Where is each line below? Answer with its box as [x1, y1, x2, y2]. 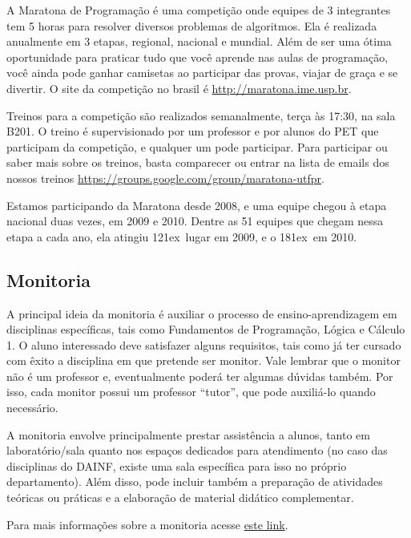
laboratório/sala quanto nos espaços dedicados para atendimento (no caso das [6, 442, 388, 459]
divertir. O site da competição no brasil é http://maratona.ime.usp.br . [6, 79, 352, 96]
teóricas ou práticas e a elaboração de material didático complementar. [6, 489, 354, 506]
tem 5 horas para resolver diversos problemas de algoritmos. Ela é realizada [6, 17, 377, 34]
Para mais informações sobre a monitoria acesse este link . [6, 516, 288, 532]
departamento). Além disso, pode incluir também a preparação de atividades [6, 473, 383, 490]
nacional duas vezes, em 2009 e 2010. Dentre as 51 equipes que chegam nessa [6, 212, 384, 229]
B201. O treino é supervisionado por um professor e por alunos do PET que [6, 123, 379, 140]
